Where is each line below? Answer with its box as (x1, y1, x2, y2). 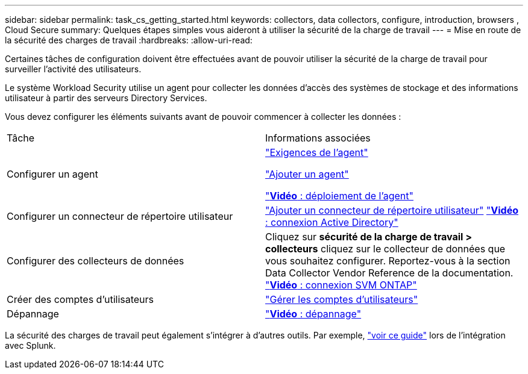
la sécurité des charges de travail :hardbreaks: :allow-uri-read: (5, 35, 253, 45)
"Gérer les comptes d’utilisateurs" (265, 293, 418, 305)
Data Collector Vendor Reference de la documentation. (265, 267, 514, 279)
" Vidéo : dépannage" (265, 308, 362, 320)
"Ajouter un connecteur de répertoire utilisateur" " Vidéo (265, 204, 519, 216)
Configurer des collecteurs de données (7, 255, 184, 267)
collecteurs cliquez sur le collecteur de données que (265, 243, 506, 255)
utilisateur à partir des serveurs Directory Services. (5, 93, 207, 103)
